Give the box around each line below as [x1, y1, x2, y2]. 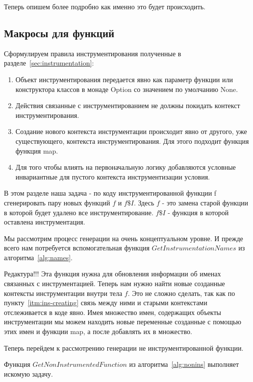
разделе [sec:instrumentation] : [4, 58, 94, 68]
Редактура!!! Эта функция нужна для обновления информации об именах [4, 269, 221, 279]
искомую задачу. [4, 368, 53, 379]
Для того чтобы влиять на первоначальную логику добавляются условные [15, 162, 236, 172]
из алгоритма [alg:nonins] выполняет [129, 359, 239, 369]
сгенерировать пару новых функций [4, 197, 110, 207]
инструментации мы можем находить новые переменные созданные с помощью [4, 316, 241, 327]
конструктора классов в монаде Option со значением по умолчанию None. [15, 84, 238, 94]
